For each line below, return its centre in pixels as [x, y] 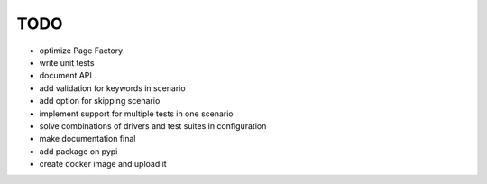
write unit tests [67, 62]
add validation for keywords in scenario [112, 88]
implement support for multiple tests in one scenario [136, 114]
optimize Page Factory [81, 51]
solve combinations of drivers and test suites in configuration [153, 125]
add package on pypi [78, 151]
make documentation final [87, 139]
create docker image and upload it [103, 164]
